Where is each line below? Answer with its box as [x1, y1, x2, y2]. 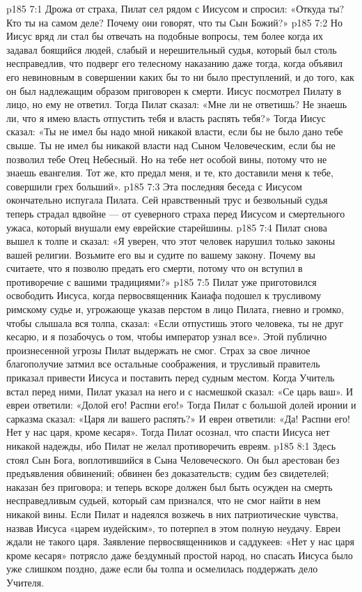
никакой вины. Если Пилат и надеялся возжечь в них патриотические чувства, [6, 506, 338, 521]
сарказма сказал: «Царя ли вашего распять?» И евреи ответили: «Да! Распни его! [6, 411, 350, 425]
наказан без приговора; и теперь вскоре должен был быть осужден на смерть [6, 479, 333, 494]
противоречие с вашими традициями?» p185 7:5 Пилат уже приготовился [6, 274, 317, 289]
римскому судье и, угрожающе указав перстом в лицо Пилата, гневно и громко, [6, 302, 344, 317]
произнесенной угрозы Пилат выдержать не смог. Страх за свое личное [6, 342, 310, 357]
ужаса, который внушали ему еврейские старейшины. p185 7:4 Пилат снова [6, 220, 327, 234]
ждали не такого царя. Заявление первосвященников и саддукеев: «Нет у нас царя [6, 534, 354, 549]
